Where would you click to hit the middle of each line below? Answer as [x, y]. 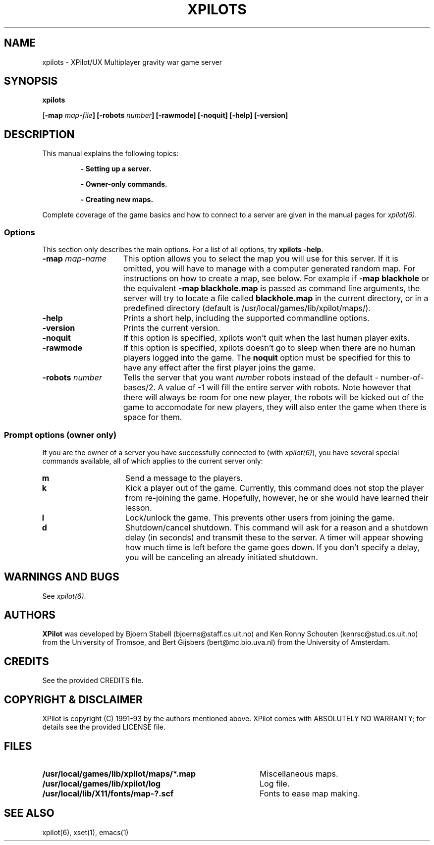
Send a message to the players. [184, 478]
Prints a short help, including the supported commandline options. [246, 318]
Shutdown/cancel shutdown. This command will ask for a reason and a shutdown [276, 527]
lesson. [138, 507]
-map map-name [74, 259]
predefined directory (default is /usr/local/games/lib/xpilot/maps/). [247, 308]
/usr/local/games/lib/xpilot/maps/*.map [119, 774]
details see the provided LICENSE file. [104, 727]
